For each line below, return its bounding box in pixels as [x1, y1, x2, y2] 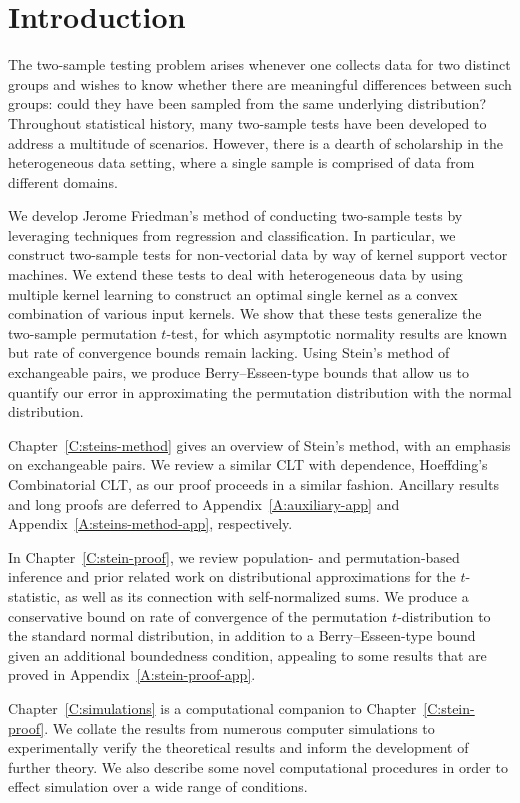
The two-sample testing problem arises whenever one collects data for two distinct [8, 54, 511, 75]
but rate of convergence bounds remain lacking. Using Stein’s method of [8, 342, 450, 363]
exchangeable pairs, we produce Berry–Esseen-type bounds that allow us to [8, 362, 469, 383]
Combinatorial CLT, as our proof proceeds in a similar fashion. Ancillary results [8, 474, 499, 494]
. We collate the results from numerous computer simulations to [44, 717, 435, 738]
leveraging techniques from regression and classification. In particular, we [8, 224, 456, 245]
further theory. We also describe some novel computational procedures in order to [8, 756, 508, 777]
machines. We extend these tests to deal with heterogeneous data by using [8, 264, 463, 285]
